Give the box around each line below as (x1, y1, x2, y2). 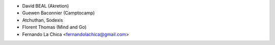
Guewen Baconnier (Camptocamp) (22, 10, 95, 16)
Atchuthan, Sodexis (22, 17, 63, 23)
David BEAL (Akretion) (22, 3, 69, 9)
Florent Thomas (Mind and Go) (22, 24, 87, 30)
